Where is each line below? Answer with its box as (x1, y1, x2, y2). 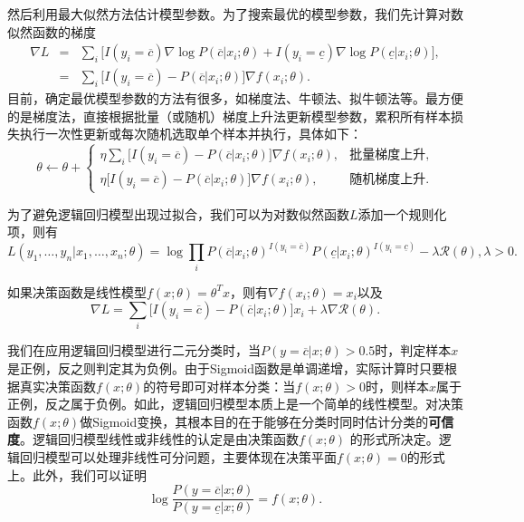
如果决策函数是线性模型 (7, 282, 147, 301)
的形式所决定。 (349, 430, 439, 449)
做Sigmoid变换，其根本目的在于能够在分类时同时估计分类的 (80, 411, 429, 430)
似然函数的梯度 (7, 22, 96, 41)
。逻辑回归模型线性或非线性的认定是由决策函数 (20, 430, 299, 449)
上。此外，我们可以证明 (7, 465, 147, 484)
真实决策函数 (19, 376, 96, 395)
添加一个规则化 (357, 204, 447, 223)
